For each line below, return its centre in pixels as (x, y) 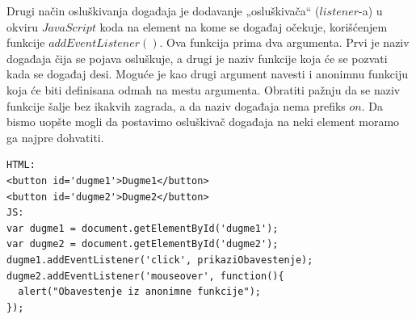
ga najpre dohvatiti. (55, 137)
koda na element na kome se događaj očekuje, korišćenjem (244, 26)
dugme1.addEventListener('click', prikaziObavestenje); (160, 260)
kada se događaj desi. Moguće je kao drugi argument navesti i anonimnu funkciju (207, 74)
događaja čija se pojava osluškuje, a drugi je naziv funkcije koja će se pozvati (197, 58)
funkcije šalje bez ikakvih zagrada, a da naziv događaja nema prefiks (176, 105)
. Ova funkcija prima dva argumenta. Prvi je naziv (284, 42)
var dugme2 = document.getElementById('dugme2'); (143, 244)
